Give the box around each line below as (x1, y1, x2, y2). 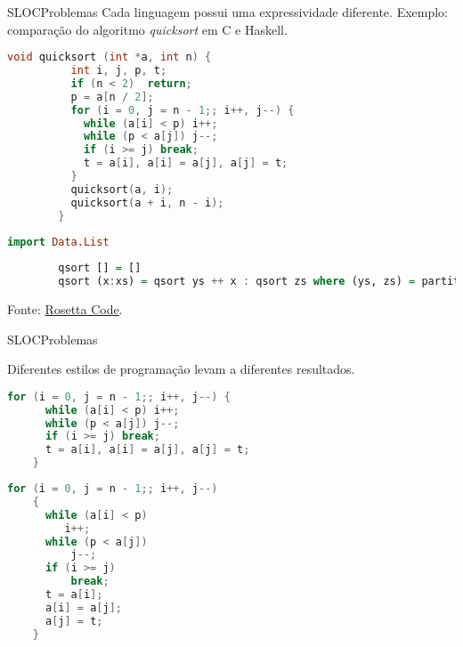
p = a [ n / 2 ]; (70, 90, 154, 103)
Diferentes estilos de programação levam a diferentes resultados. (7, 360, 355, 378)
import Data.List (7, 235, 110, 248)
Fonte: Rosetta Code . (7, 300, 123, 319)
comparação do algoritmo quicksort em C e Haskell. (7, 20, 288, 38)
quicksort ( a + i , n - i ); (70, 196, 224, 209)
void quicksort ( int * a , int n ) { (7, 51, 212, 64)
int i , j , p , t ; (70, 64, 167, 77)
